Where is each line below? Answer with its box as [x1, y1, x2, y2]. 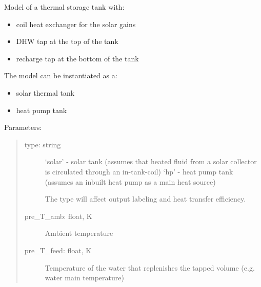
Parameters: [4, 122, 42, 133]
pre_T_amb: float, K [24, 210, 92, 221]
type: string [24, 139, 61, 149]
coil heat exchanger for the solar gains [16, 18, 136, 29]
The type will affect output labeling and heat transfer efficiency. [45, 193, 246, 204]
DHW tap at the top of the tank [16, 36, 118, 47]
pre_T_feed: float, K [24, 245, 92, 255]
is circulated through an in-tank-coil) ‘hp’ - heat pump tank [45, 166, 233, 176]
